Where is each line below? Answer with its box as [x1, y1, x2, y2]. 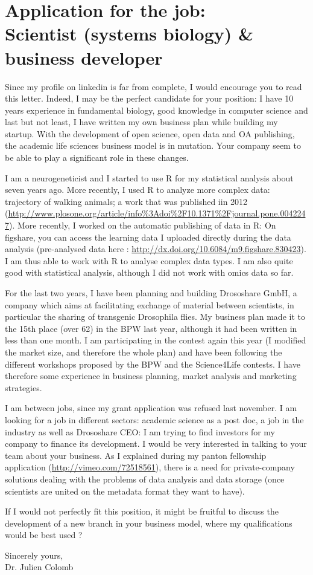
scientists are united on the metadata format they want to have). [5, 484, 245, 497]
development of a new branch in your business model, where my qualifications [5, 516, 292, 529]
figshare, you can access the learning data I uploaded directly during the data [5, 230, 291, 243]
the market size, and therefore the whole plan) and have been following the [5, 345, 282, 358]
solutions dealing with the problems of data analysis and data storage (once [5, 472, 285, 485]
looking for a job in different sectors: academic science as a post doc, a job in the [5, 413, 304, 426]
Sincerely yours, [5, 548, 63, 561]
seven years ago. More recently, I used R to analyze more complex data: [5, 183, 270, 196]
